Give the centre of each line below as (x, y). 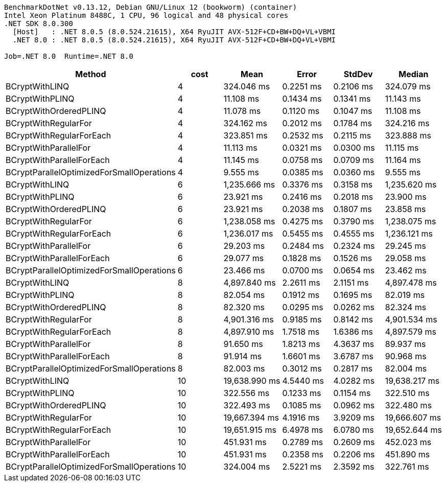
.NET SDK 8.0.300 (39, 24)
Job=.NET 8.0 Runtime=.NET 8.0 (69, 56)
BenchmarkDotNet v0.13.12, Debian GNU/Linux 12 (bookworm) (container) (151, 7)
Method (91, 74)
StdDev (358, 74)
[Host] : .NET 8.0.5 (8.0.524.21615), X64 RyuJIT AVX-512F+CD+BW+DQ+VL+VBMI (174, 32)
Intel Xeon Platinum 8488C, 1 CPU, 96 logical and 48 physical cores (146, 15)
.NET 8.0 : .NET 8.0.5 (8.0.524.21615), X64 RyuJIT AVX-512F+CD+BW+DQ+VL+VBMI (174, 40)
